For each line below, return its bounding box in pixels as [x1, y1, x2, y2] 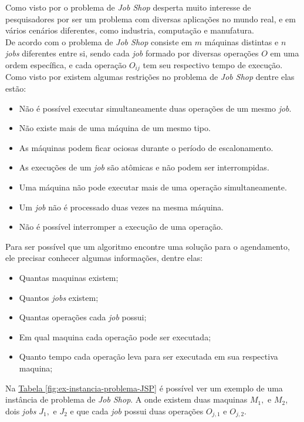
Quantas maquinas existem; [19, 271, 119, 283]
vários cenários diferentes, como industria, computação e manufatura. [5, 24, 255, 36]
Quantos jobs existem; [19, 291, 99, 303]
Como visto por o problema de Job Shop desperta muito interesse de [5, 1, 251, 13]
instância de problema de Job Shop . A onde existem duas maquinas [5, 393, 248, 406]
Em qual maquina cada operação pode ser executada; [19, 330, 211, 343]
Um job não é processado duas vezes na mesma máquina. [19, 200, 224, 213]
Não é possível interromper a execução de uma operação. [19, 220, 223, 233]
